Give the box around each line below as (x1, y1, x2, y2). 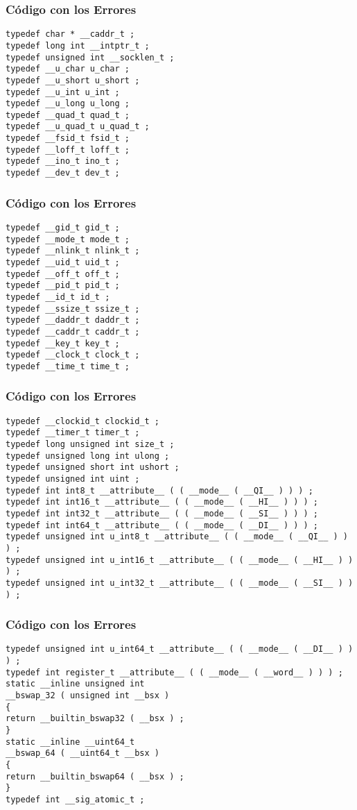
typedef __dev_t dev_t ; (6, 168, 120, 178)
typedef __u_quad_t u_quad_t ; (6, 121, 150, 132)
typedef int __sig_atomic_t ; (6, 794, 145, 804)
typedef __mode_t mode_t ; (6, 234, 130, 244)
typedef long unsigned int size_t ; (6, 439, 175, 450)
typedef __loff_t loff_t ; (6, 144, 130, 155)
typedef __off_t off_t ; (6, 269, 120, 279)
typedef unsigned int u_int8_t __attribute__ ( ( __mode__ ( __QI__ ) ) (6, 532, 348, 542)
